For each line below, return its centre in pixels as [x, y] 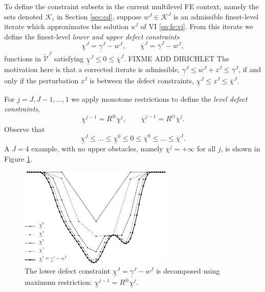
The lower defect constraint [68, 270]
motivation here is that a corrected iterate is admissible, [92, 69]
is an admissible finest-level [216, 16]
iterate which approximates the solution [67, 26]
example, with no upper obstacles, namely [97, 149]
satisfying [69, 59]
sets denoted [24, 16]
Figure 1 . [18, 158]
